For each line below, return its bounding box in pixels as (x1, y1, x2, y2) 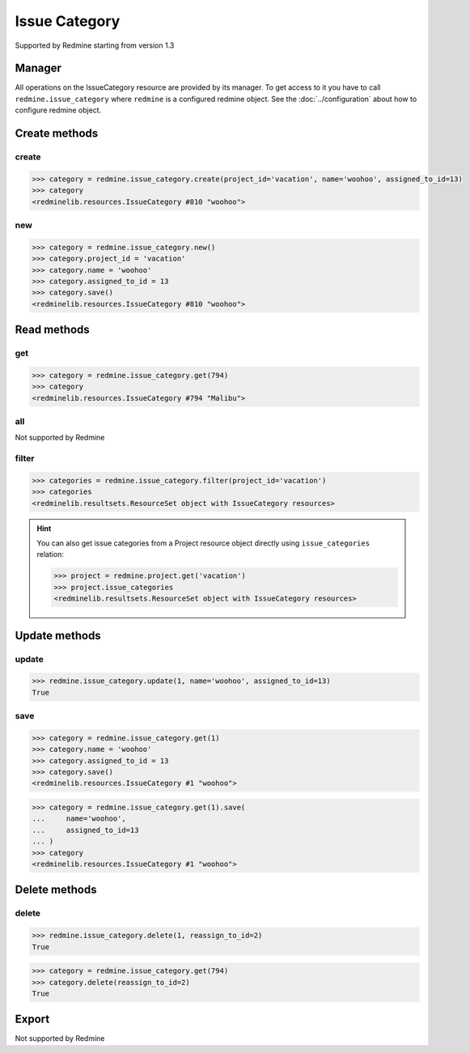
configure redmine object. (15, 105, 102, 115)
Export (15, 1013, 50, 1026)
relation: (36, 550, 65, 559)
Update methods (15, 628, 101, 643)
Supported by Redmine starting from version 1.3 (15, 40, 175, 50)
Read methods (15, 323, 91, 337)
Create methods (15, 126, 99, 141)
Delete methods (15, 883, 97, 897)
